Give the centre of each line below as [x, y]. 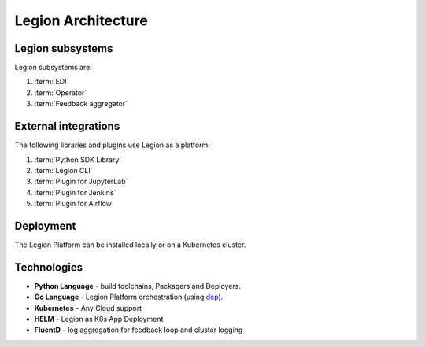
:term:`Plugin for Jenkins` [75, 192]
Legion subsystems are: [53, 68]
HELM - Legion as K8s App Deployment [99, 319]
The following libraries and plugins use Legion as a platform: [112, 145]
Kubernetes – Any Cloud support [88, 308]
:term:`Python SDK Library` [78, 159]
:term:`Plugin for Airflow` [74, 204]
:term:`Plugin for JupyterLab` [81, 182]
